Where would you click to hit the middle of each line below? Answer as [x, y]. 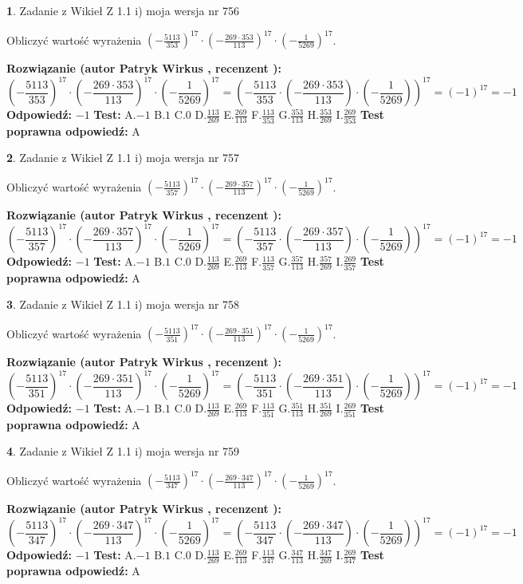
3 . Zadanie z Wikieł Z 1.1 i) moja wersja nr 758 [123, 304]
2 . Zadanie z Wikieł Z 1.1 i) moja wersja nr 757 [123, 158]
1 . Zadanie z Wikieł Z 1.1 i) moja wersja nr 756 [123, 10]
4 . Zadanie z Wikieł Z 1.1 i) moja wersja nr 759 [123, 451]
